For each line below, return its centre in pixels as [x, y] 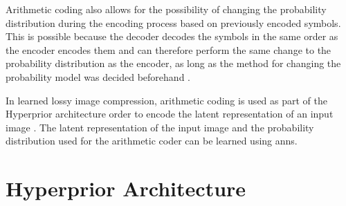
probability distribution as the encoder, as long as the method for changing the [173, 63]
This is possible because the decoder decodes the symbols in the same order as [172, 36]
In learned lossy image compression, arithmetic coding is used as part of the [166, 100]
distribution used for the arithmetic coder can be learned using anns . [152, 141]
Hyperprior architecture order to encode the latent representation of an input [170, 114]
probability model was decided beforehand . [98, 76]
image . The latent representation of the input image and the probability [160, 127]
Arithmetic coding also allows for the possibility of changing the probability [166, 9]
